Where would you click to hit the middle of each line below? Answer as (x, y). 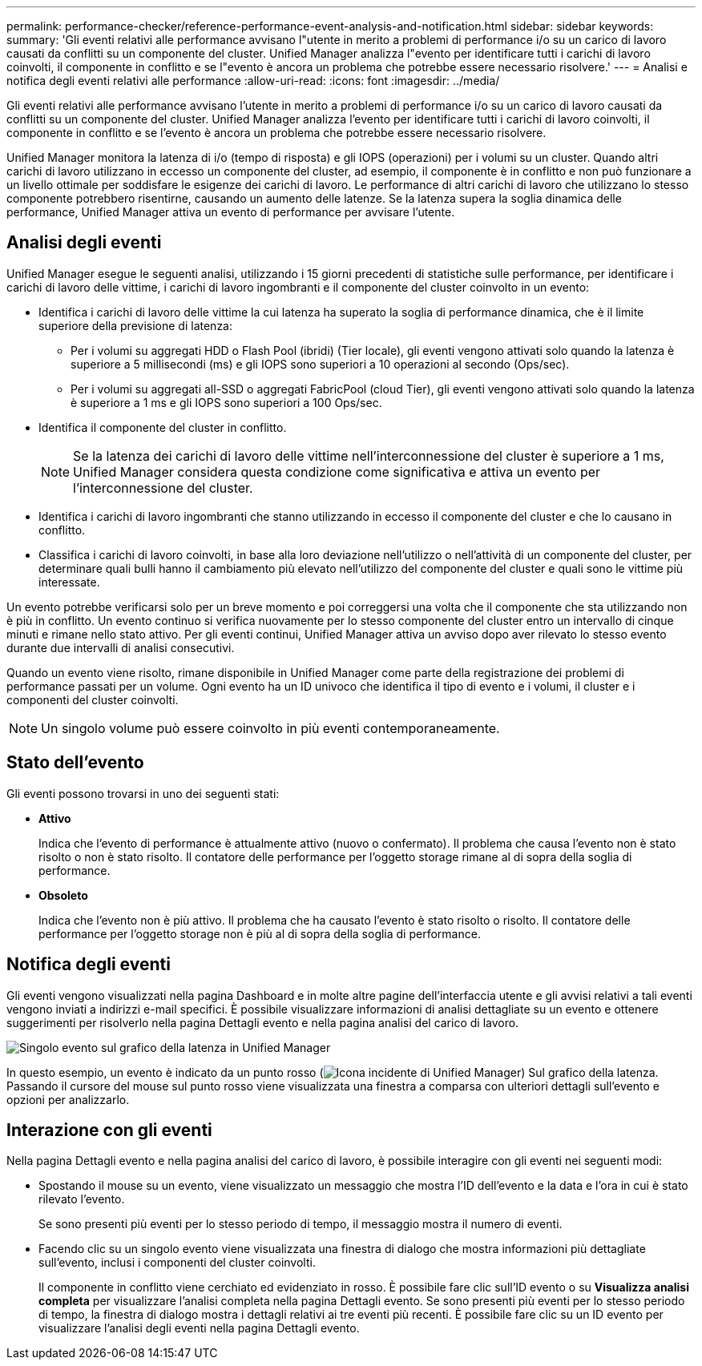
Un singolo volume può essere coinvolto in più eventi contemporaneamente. (270, 728)
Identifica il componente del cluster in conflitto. (163, 427)
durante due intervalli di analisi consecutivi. (121, 647)
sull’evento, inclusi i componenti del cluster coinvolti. (177, 1263)
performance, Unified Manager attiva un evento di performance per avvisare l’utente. (231, 212)
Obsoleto (63, 895)
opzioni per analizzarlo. (68, 1099)
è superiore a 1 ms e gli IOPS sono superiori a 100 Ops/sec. (226, 402)
